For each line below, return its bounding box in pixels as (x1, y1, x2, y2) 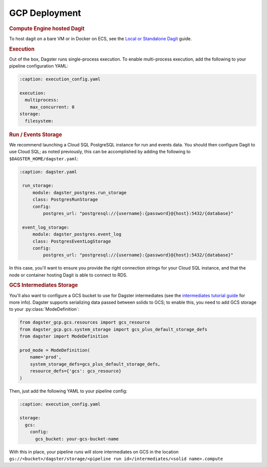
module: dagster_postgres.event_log (32, 231, 122, 237)
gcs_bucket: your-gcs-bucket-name (35, 436, 119, 442)
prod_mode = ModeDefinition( (19, 347, 90, 353)
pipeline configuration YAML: (9, 63, 69, 69)
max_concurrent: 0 (30, 104, 75, 110)
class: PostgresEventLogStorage (32, 238, 111, 244)
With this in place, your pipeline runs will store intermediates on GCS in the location (9, 449, 179, 455)
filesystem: (25, 118, 54, 124)
